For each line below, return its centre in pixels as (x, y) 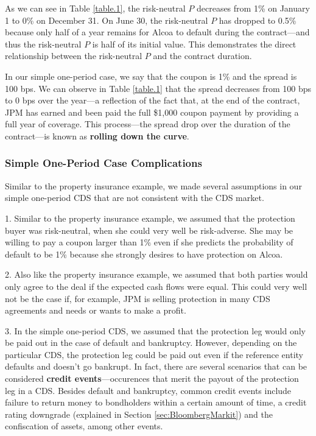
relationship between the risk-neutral (74, 56)
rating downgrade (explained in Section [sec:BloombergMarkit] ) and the (139, 414)
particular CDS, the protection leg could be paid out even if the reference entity (154, 354)
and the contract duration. (202, 56)
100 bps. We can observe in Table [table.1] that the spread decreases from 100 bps (158, 88)
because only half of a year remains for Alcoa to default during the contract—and (157, 32)
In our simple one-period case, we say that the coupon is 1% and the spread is (151, 76)
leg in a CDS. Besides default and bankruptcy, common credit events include (148, 390)
